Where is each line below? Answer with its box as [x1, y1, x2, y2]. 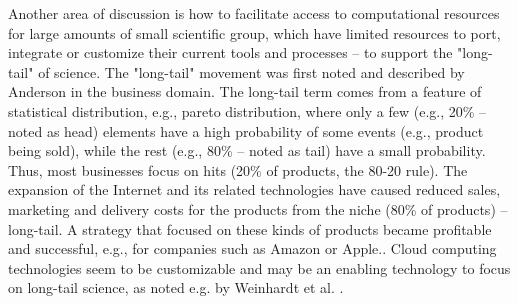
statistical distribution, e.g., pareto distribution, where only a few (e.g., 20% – [8, 100, 487, 121]
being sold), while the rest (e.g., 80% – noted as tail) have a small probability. [8, 140, 486, 161]
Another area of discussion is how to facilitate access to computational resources [8, 3, 500, 23]
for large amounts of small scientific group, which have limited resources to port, [8, 22, 501, 43]
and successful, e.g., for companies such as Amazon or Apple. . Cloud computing [8, 238, 497, 259]
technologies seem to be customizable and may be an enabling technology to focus [8, 257, 511, 278]
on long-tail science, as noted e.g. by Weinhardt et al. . [8, 277, 344, 298]
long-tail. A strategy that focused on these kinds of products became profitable [8, 218, 492, 239]
